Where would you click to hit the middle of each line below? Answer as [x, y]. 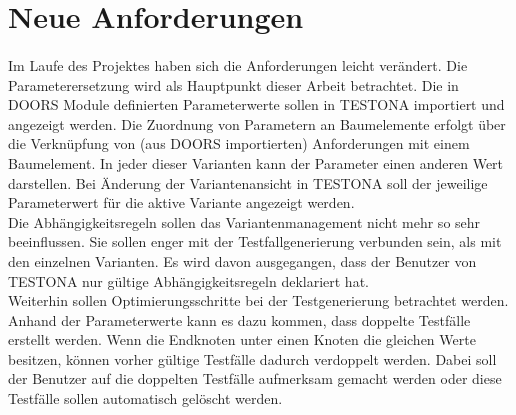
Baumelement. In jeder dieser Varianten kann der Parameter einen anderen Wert [256, 162]
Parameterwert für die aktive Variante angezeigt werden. [181, 202]
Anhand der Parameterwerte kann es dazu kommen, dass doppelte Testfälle [239, 319]
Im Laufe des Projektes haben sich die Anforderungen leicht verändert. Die [238, 64]
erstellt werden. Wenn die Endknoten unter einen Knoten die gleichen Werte [242, 339]
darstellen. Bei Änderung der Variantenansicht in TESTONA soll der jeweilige [248, 182]
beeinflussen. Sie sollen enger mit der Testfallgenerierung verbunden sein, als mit [255, 241]
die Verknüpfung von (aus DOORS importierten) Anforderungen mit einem [239, 143]
